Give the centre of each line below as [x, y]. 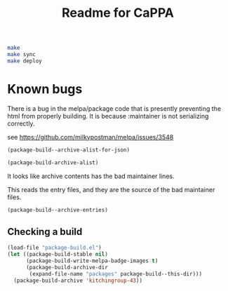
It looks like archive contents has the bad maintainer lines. [91, 176]
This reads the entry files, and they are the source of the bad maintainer [111, 189]
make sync [22, 55]
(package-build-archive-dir [67, 267]
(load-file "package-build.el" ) [54, 248]
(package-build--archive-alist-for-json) [69, 150]
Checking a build [45, 232]
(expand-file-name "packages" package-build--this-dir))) [115, 274]
